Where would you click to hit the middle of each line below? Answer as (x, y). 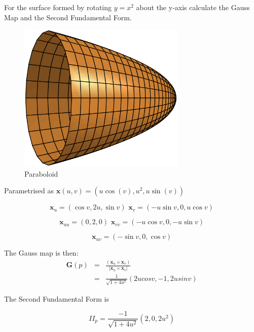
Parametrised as (29, 191)
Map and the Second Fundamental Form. (68, 17)
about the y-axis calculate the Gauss (193, 7)
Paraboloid (41, 173)
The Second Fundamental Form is (57, 298)
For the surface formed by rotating (58, 7)
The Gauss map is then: (41, 253)
